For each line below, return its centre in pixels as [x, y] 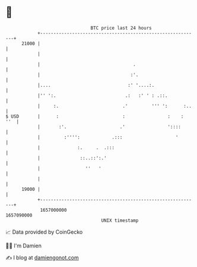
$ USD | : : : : [95, 116]
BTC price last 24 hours [121, 28]
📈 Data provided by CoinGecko [44, 232]
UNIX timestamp [120, 220]
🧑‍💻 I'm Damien [24, 246]
